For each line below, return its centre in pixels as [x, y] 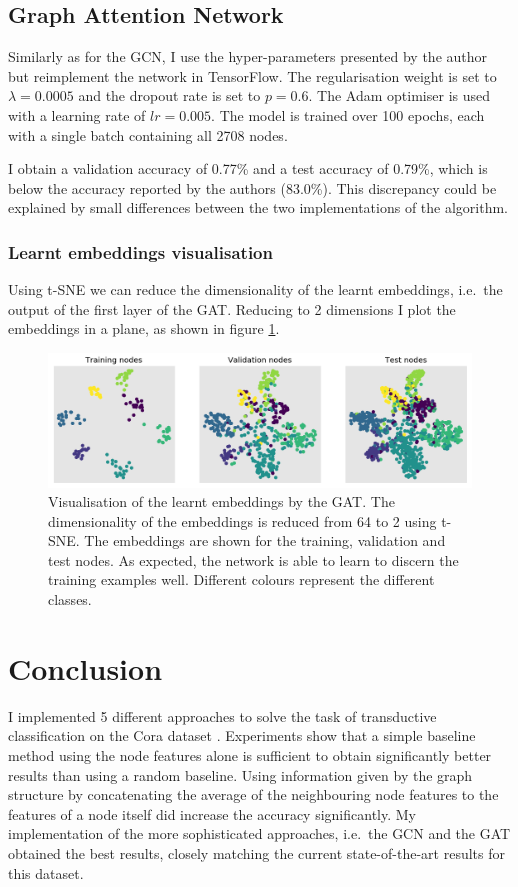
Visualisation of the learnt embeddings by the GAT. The [221, 501]
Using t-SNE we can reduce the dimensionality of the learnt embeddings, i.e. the [255, 289]
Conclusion [85, 667]
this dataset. [46, 872]
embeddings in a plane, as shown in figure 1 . [144, 328]
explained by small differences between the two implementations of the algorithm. [258, 207]
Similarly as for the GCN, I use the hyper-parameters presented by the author [248, 56]
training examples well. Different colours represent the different [241, 579]
